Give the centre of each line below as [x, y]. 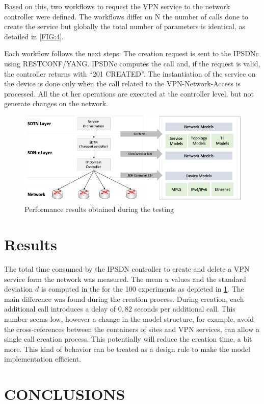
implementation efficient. [43, 359]
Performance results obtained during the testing [99, 209]
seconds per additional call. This [185, 309]
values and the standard [209, 279]
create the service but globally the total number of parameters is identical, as [125, 26]
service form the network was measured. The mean [83, 279]
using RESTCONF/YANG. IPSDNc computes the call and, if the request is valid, [132, 63]
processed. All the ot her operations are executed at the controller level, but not [129, 93]
